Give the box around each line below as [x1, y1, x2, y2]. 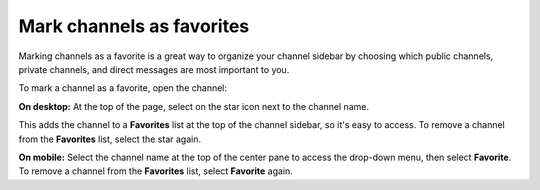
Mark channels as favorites [18, 15, 250, 37]
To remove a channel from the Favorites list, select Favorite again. [18, 165, 294, 177]
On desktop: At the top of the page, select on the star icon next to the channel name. [18, 100, 370, 112]
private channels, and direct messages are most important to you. [18, 63, 290, 75]
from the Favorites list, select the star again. [18, 133, 202, 145]
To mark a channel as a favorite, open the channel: [18, 82, 228, 94]
